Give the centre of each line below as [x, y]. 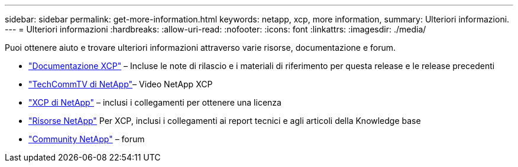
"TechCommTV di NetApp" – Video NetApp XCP [121, 84]
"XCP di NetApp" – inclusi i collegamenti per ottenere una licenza [155, 102]
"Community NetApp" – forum [87, 139]
